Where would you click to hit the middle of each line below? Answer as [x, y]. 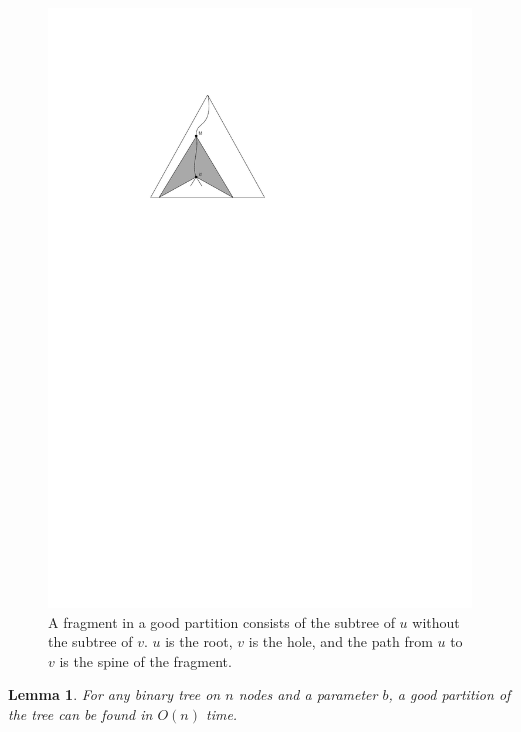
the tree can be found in [80, 713]
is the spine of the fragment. [145, 660]
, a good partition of [449, 694]
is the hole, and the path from [340, 641]
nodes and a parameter [308, 694]
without [436, 621]
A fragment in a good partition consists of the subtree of [221, 621]
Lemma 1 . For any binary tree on [114, 694]
